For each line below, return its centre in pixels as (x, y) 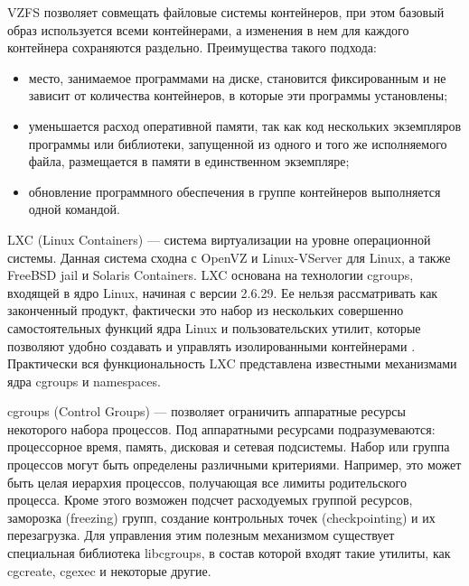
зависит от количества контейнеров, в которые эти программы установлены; (238, 95)
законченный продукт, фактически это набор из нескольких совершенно (206, 310)
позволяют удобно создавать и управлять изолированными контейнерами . (211, 345)
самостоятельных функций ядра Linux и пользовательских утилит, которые (214, 327)
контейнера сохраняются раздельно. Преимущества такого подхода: (192, 47)
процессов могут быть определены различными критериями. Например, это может (234, 465)
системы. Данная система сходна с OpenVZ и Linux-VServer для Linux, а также (229, 257)
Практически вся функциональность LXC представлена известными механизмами (232, 363)
